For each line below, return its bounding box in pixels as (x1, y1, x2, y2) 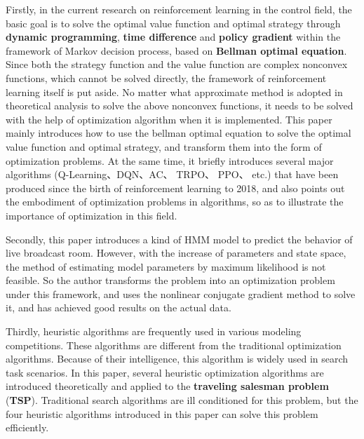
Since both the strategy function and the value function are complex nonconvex (6, 57, 348, 72)
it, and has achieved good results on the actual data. (6, 300, 231, 315)
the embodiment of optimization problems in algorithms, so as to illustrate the (6, 194, 344, 209)
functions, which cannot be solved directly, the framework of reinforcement (6, 70, 327, 85)
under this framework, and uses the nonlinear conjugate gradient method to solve (6, 286, 356, 301)
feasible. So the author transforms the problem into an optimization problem (6, 273, 335, 288)
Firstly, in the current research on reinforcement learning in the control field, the (6, 2, 352, 16)
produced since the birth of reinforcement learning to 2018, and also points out (6, 180, 345, 195)
